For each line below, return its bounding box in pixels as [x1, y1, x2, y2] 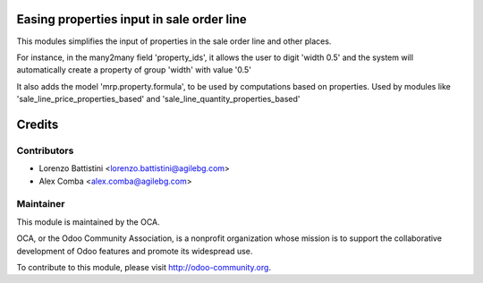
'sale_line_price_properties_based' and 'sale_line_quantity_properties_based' [16, 94, 301, 105]
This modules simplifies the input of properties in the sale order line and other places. [16, 36, 332, 47]
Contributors [16, 144, 74, 157]
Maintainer [16, 198, 65, 210]
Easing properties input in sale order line [16, 12, 247, 27]
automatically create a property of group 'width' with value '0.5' [16, 64, 252, 75]
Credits [16, 116, 59, 132]
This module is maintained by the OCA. [16, 216, 160, 227]
